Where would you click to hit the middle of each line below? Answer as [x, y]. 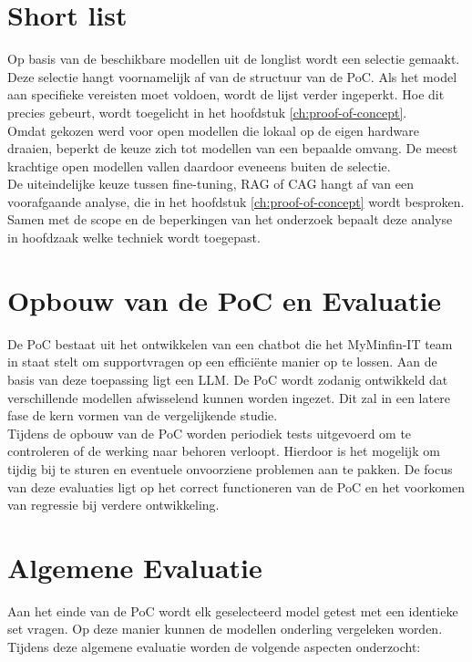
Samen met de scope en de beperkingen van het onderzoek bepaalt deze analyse [230, 219]
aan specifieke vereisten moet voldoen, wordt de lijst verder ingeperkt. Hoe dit [226, 94]
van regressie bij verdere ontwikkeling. [113, 505]
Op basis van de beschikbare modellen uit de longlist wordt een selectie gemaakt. [234, 59]
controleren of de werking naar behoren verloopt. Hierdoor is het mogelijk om [224, 451]
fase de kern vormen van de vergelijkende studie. [143, 415]
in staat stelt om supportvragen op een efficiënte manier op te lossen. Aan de [222, 362]
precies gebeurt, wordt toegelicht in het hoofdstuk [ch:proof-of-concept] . [207, 112]
